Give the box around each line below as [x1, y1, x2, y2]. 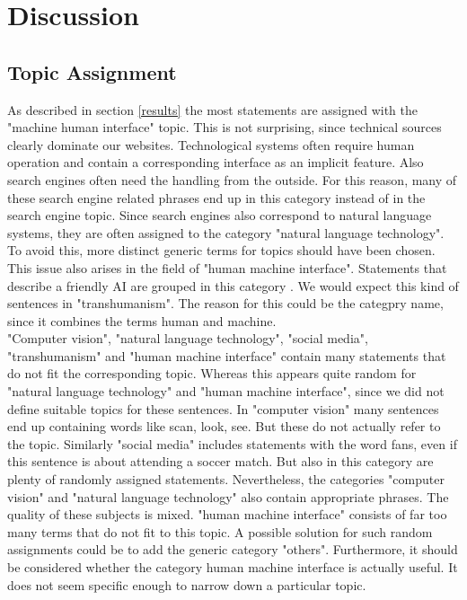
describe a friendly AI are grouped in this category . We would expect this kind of [7, 276, 459, 295]
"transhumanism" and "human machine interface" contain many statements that [7, 346, 446, 365]
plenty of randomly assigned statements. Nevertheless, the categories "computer [7, 470, 445, 489]
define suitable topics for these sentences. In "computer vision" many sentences [7, 399, 439, 418]
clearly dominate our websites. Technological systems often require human [7, 135, 415, 154]
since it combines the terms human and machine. [7, 311, 277, 330]
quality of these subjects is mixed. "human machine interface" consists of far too [7, 505, 447, 524]
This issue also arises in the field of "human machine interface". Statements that [7, 258, 447, 277]
